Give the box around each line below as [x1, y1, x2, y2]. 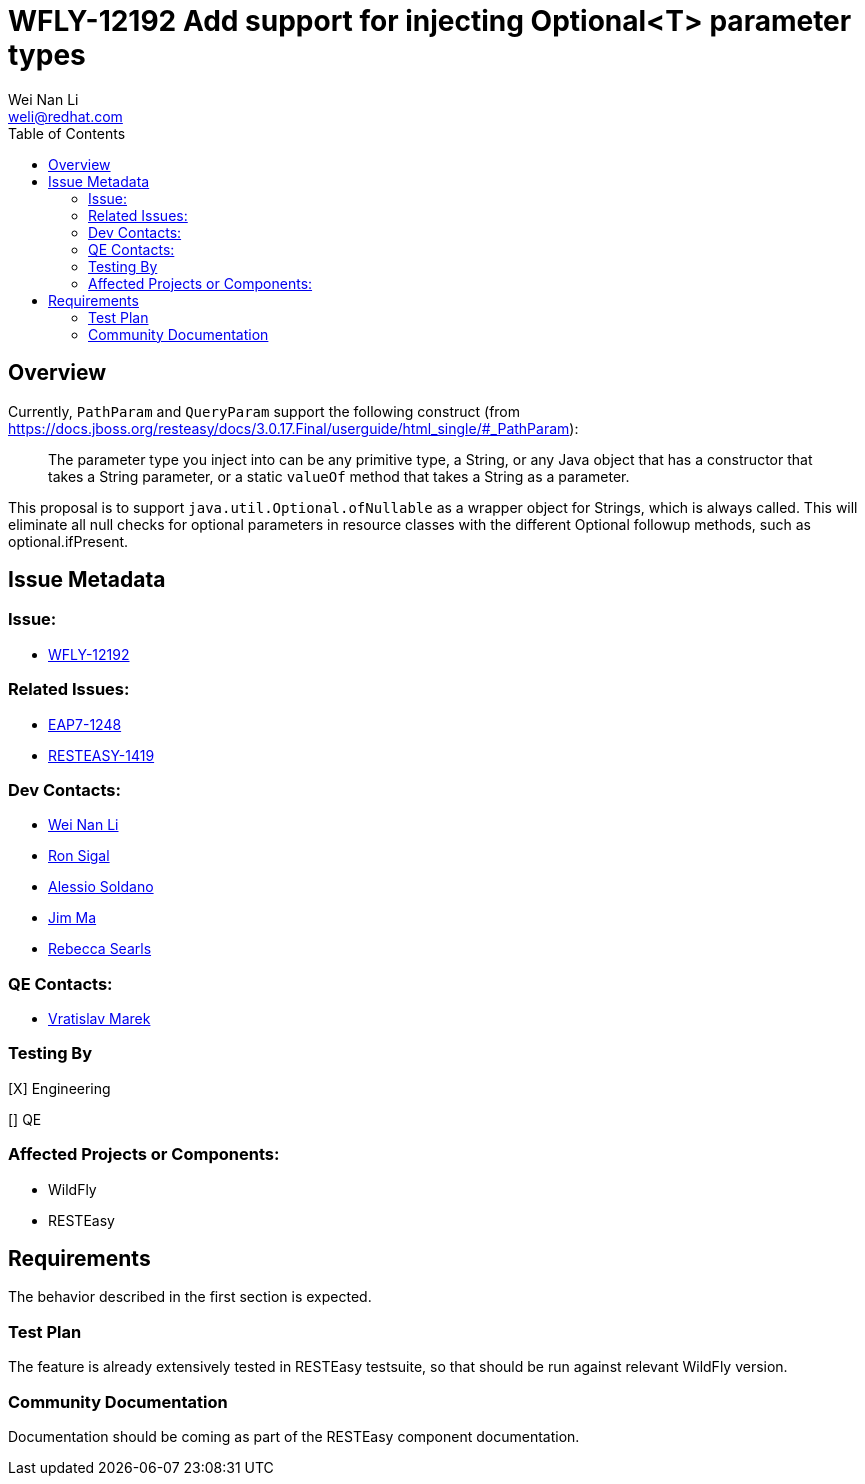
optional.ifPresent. [8, 532, 129, 550]
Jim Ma [48, 909, 97, 927]
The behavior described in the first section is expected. [8, 1288, 372, 1306]
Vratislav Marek [48, 1010, 151, 1028]
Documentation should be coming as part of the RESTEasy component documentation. [8, 1427, 580, 1445]
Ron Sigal [48, 847, 110, 865]
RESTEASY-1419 [48, 746, 155, 764]
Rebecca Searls [48, 940, 152, 958]
